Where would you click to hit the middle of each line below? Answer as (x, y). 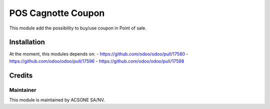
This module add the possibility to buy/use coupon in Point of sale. (78, 28)
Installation (27, 42)
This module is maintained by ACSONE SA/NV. (57, 100)
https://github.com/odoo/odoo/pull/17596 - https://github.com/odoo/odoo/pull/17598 (97, 61)
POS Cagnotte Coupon (57, 13)
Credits (21, 75)
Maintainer (23, 90)
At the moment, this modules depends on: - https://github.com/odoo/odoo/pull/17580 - (99, 54)
